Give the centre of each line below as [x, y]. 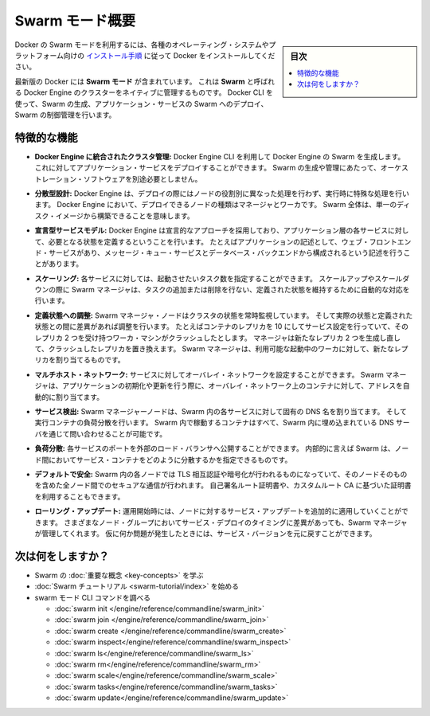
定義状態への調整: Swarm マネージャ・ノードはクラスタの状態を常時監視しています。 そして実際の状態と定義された [224, 315]
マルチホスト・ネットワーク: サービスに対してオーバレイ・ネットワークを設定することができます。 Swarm [209, 374]
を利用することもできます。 [80, 496]
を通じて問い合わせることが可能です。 [104, 433]
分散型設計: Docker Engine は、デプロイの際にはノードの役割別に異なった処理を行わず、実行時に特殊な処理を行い [222, 193]
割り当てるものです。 [90, 360]
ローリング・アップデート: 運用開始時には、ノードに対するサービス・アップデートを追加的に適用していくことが [218, 511]
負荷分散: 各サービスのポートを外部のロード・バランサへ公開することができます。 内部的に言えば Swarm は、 [215, 448]
